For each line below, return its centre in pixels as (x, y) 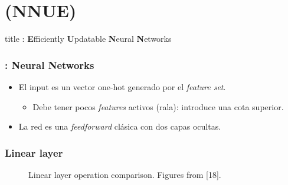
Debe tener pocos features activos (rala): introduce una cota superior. (158, 106)
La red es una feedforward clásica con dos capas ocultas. (120, 126)
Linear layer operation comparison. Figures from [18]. (125, 174)
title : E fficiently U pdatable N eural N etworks (88, 39)
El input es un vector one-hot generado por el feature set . (122, 86)
